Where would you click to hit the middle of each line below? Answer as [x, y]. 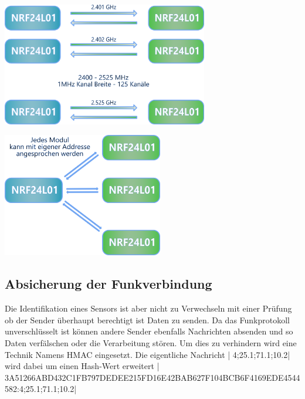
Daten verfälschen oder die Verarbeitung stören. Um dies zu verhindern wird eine [151, 342]
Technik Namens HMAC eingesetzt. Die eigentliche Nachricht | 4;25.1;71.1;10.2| [148, 354]
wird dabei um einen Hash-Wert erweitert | [82, 366]
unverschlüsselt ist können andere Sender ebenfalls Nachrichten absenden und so [149, 331]
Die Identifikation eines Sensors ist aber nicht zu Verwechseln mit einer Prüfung [148, 308]
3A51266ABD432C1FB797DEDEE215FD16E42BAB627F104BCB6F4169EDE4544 [152, 377]
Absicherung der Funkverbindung [109, 284]
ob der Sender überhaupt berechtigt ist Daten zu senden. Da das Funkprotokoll [148, 319]
